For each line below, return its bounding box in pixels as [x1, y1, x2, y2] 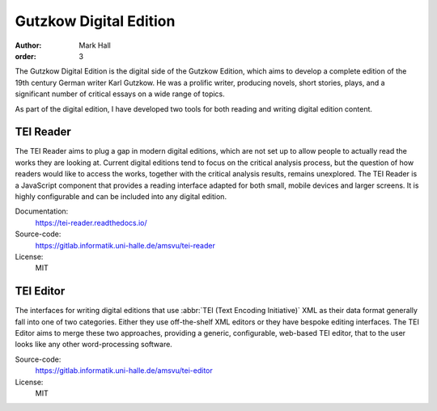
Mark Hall [78, 40, 111, 50]
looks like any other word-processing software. [15, 340, 173, 350]
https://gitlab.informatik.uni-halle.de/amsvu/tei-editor [35, 366, 214, 375]
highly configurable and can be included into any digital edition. [15, 191, 227, 201]
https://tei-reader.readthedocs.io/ [35, 218, 147, 227]
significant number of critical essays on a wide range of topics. [15, 89, 226, 99]
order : [15, 51, 36, 61]
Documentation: [15, 206, 69, 216]
